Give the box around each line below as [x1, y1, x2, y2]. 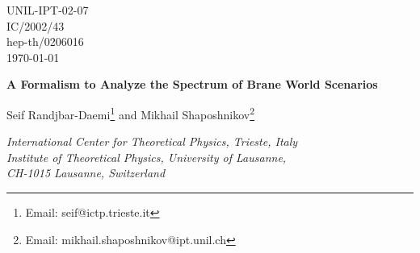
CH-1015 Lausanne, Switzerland [6, 164, 166, 181]
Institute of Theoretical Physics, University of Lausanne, [6, 148, 287, 165]
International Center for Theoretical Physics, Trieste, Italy [6, 133, 298, 150]
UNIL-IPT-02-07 [6, 2, 89, 18]
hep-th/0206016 [6, 33, 84, 50]
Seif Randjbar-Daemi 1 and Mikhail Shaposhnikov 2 [6, 103, 255, 122]
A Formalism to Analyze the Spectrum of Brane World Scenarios [6, 76, 378, 93]
